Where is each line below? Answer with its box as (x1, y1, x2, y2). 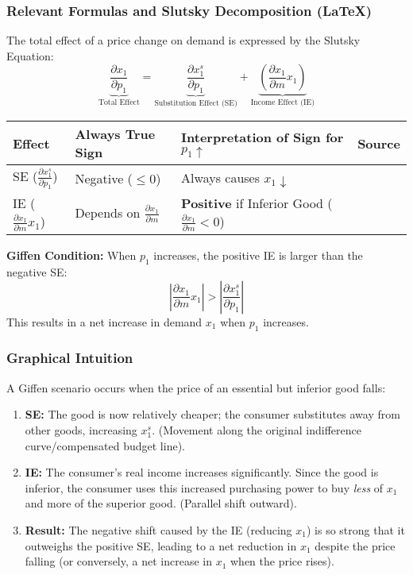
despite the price (315, 537, 396, 554)
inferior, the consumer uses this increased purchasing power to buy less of (25, 479, 384, 496)
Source (357, 133, 400, 152)
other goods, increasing (25, 421, 137, 438)
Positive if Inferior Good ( (181, 194, 333, 213)
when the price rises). (230, 553, 334, 569)
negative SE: (6, 264, 68, 280)
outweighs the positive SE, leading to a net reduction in (25, 537, 297, 554)
